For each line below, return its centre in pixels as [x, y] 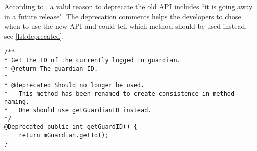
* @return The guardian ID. [51, 68]
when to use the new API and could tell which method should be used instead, [126, 26]
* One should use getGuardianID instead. [78, 110]
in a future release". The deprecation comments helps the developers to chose [123, 16]
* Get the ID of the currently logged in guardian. [92, 60]
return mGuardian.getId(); [63, 135]
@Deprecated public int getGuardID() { [71, 127]
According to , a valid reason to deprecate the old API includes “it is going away [128, 6]
